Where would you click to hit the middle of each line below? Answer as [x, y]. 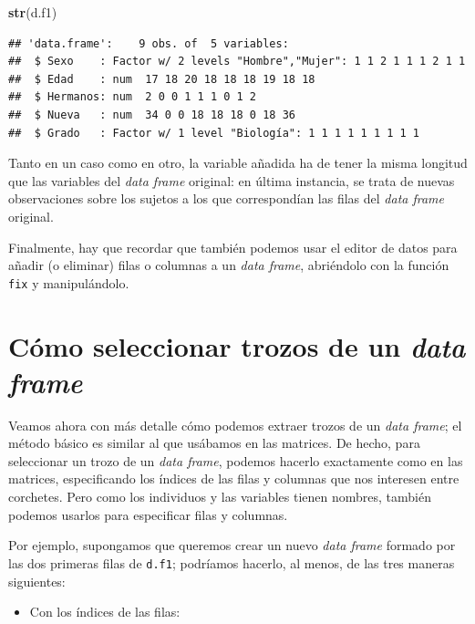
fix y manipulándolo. [69, 282]
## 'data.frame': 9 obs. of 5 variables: [149, 43]
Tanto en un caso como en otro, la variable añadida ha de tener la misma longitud [238, 163]
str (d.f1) [33, 12]
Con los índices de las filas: [105, 612]
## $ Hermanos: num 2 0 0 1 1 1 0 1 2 [133, 97]
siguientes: [37, 581]
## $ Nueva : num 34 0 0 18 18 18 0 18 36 [152, 114]
